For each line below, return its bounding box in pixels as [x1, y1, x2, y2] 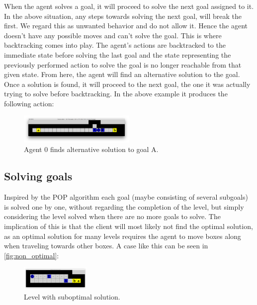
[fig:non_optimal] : [4, 250, 59, 260]
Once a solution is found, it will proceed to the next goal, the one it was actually [4, 78, 251, 89]
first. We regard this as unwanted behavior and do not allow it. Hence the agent [4, 20, 248, 31]
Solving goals [4, 168, 73, 184]
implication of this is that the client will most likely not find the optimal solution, [4, 221, 253, 231]
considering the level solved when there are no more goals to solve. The [4, 211, 221, 222]
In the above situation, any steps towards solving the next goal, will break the [4, 10, 242, 21]
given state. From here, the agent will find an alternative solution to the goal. [4, 69, 240, 79]
